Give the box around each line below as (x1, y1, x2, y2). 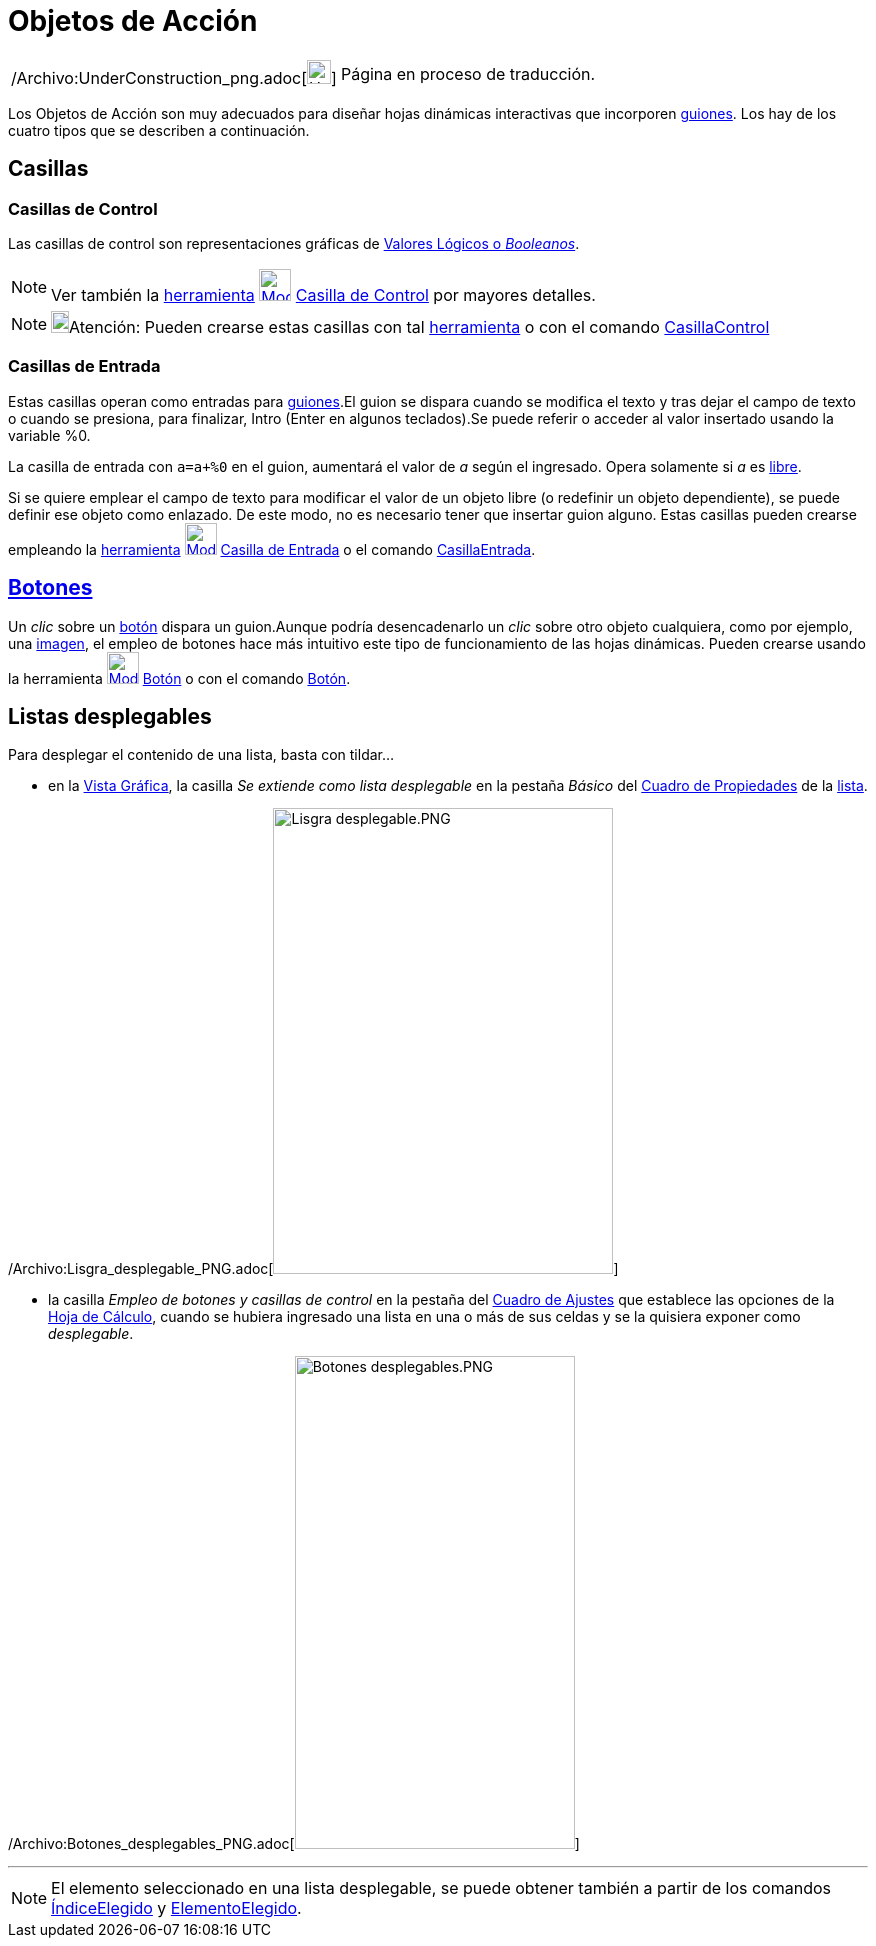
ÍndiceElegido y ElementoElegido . (51, 1898, 302, 1919)
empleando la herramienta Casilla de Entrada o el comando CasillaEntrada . (8, 540, 536, 558)
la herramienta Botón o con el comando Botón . (8, 669, 351, 687)
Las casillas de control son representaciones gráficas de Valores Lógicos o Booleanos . (8, 234, 580, 252)
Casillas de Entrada (8, 356, 161, 377)
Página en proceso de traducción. (340, 63, 596, 84)
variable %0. (8, 426, 91, 444)
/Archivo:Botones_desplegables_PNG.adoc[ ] (8, 1835, 580, 1853)
